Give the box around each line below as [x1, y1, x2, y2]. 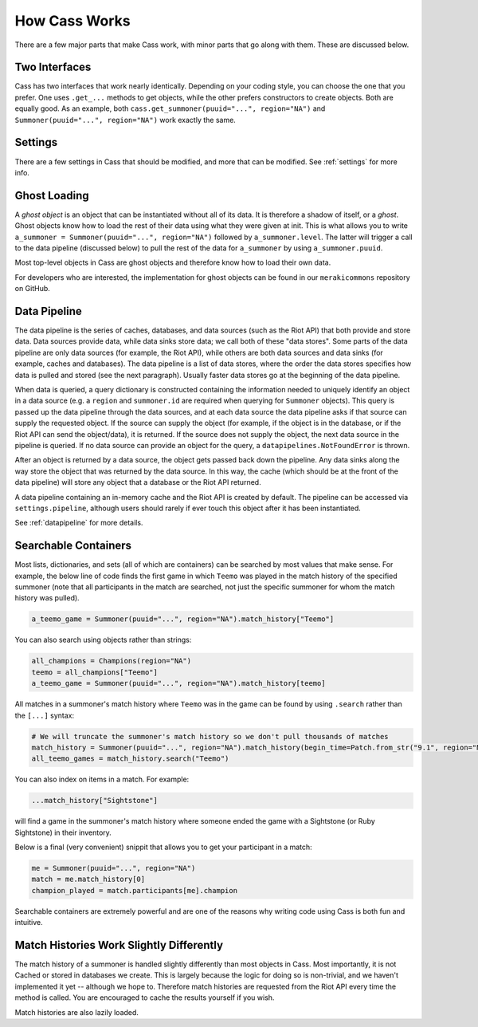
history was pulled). [14, 593, 80, 603]
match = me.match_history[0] [31, 875, 146, 884]
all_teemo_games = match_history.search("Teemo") [31, 754, 229, 763]
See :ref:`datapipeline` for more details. [14, 518, 143, 528]
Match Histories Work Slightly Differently [14, 938, 223, 952]
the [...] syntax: [14, 710, 75, 720]
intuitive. [14, 918, 43, 927]
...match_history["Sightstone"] [31, 796, 159, 805]
